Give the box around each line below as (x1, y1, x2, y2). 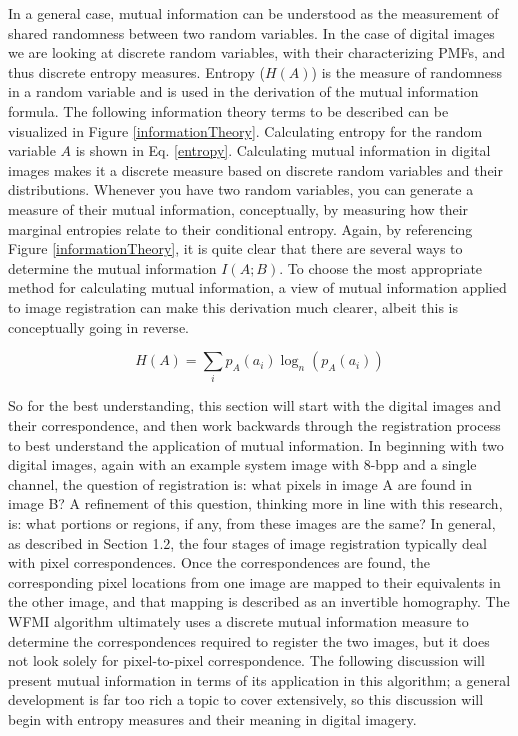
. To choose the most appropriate (279, 257, 483, 278)
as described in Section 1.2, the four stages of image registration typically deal (8, 532, 487, 553)
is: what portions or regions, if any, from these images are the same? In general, (8, 512, 496, 533)
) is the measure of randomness (311, 61, 503, 82)
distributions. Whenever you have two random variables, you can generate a (8, 179, 474, 200)
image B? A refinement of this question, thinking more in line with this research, (8, 493, 503, 514)
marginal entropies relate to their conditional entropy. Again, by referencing (8, 218, 473, 239)
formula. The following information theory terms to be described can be (8, 100, 449, 121)
